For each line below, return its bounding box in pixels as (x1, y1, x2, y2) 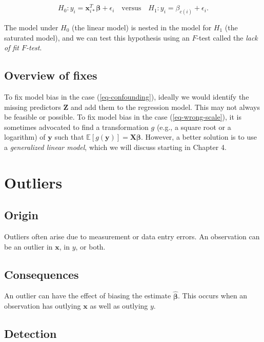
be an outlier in (4, 241, 53, 252)
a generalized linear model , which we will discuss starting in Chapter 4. (4, 141, 227, 152)
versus (121, 5, 141, 12)
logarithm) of (4, 131, 46, 142)
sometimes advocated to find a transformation (4, 121, 149, 132)
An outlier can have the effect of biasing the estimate (4, 290, 171, 301)
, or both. (75, 241, 106, 252)
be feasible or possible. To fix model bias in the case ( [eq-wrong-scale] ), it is (4, 111, 241, 122)
